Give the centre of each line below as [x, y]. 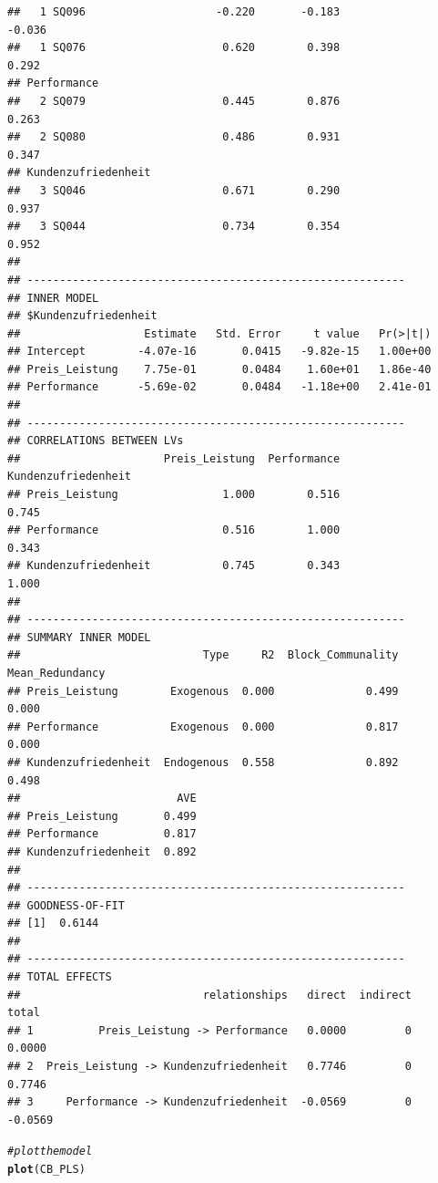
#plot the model [50, 1152]
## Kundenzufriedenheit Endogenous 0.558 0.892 [203, 762]
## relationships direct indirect [209, 995]
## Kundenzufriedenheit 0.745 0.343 [174, 566]
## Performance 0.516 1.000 [174, 530]
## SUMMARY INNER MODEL [79, 637]
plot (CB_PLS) [46, 1170]
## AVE [102, 799]
